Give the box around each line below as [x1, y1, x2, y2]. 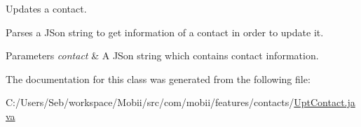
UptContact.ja [294, 95, 355, 110]
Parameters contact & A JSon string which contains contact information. [6, 48, 319, 63]
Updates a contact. [6, 1, 87, 15]
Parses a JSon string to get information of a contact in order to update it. [6, 24, 324, 39]
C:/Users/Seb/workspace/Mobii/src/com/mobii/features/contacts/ [6, 95, 294, 110]
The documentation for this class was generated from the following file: [6, 71, 311, 86]
